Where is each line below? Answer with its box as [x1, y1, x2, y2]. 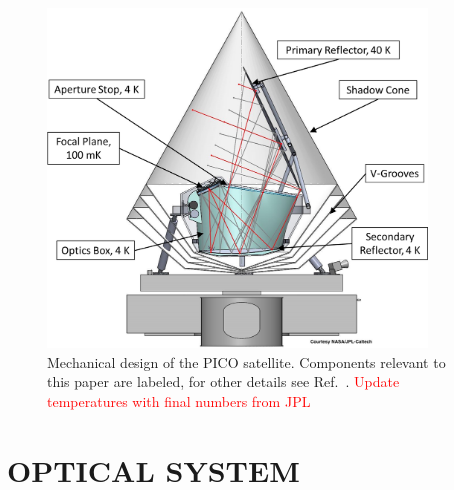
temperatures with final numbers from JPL [47, 390, 311, 411]
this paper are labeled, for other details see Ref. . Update [47, 371, 400, 392]
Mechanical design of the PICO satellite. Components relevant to [47, 351, 446, 372]
